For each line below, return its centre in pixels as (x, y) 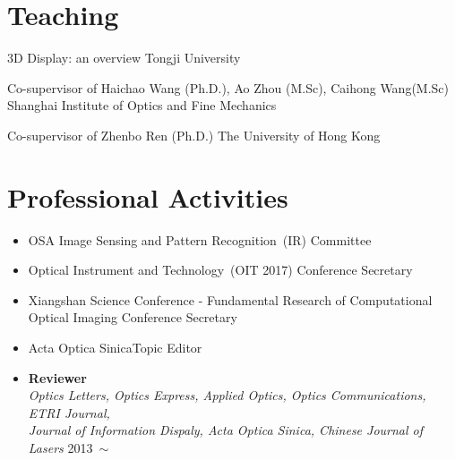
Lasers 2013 (60, 447)
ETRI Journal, (69, 412)
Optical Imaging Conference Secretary (133, 317)
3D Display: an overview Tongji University (124, 58)
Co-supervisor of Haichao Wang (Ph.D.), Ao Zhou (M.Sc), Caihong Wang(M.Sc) (228, 87)
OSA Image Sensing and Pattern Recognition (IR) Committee (200, 239)
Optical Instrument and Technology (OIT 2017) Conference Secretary (220, 270)
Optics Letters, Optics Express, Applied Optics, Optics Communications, (227, 395)
